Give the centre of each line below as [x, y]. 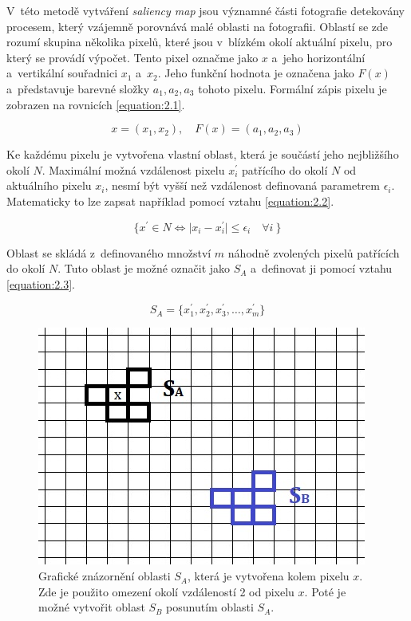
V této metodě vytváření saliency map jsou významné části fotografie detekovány [205, 10]
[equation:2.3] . [41, 283]
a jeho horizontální [318, 57]
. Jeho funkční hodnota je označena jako [256, 73]
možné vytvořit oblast [92, 607]
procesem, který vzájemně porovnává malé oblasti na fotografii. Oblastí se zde [198, 26]
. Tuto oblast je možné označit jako [144, 268]
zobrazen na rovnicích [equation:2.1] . [96, 104]
